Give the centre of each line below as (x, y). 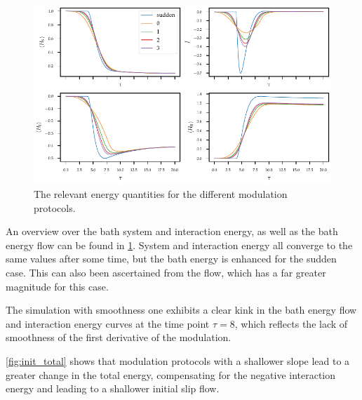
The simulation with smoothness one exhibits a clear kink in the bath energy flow (181, 310)
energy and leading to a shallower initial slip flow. (113, 388)
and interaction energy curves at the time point (108, 323)
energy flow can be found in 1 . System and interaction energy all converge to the (179, 245)
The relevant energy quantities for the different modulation (161, 193)
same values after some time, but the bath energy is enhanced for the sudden (171, 259)
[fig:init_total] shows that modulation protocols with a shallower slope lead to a (178, 360)
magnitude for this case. (57, 286)
